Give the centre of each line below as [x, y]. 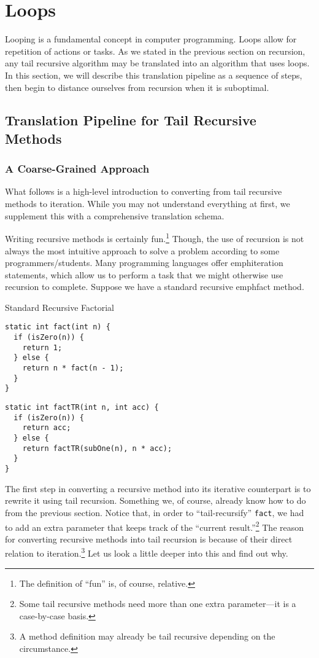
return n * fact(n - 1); [73, 368]
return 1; [42, 347]
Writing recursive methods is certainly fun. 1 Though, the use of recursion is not [155, 237]
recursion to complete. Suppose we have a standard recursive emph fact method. [155, 287]
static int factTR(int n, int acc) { [82, 408]
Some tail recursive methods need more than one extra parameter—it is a [158, 604]
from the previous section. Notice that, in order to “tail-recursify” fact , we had [155, 512]
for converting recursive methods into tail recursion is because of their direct [149, 539]
